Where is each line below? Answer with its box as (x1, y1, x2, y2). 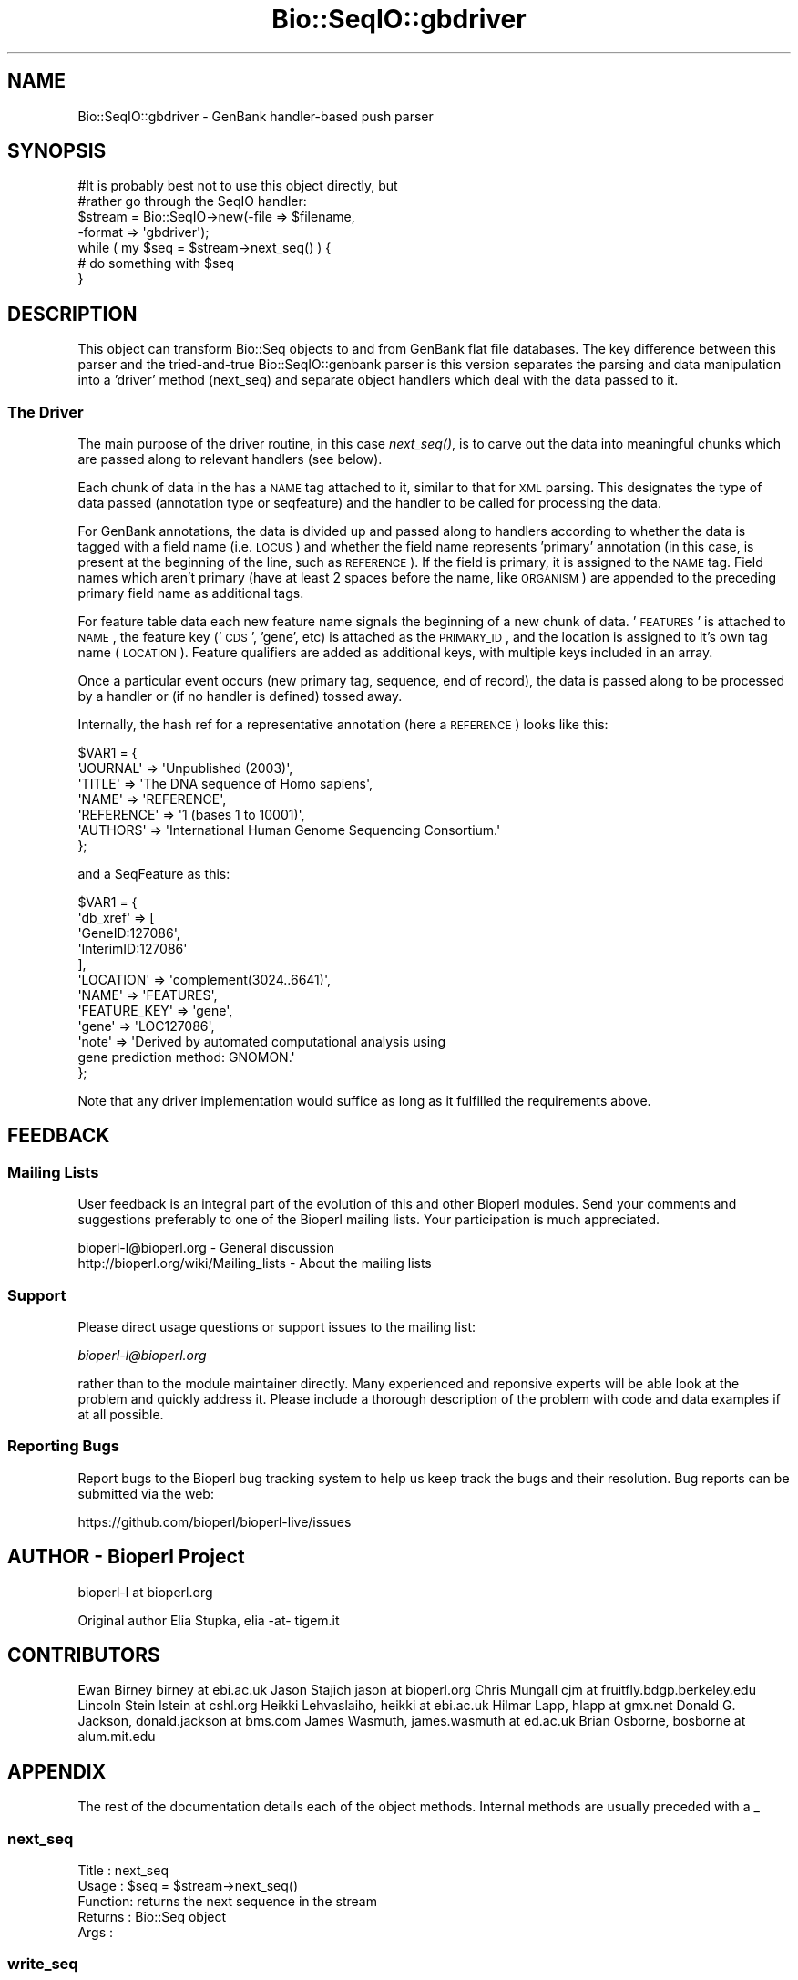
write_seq (7, 1954, 78, 1974)
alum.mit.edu (77, 1728, 156, 1745)
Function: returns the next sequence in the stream (77, 1893, 377, 1910)
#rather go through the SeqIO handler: (77, 193, 307, 210)
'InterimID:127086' (77, 941, 188, 957)
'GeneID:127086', (77, 925, 180, 942)
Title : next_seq (77, 1862, 169, 1879)
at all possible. (77, 1407, 164, 1422)
